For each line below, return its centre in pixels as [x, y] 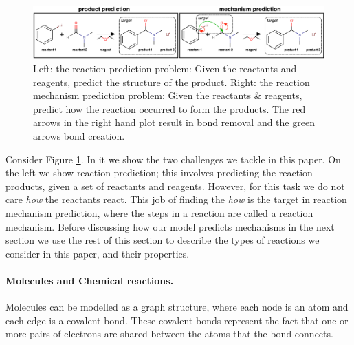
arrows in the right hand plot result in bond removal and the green [174, 122]
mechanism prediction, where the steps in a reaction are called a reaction [159, 212]
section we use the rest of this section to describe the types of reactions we [163, 240]
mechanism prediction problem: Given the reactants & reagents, [168, 95]
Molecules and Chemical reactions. [90, 280]
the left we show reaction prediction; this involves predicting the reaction [159, 172]
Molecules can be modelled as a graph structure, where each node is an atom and [177, 307]
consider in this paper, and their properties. [98, 253]
